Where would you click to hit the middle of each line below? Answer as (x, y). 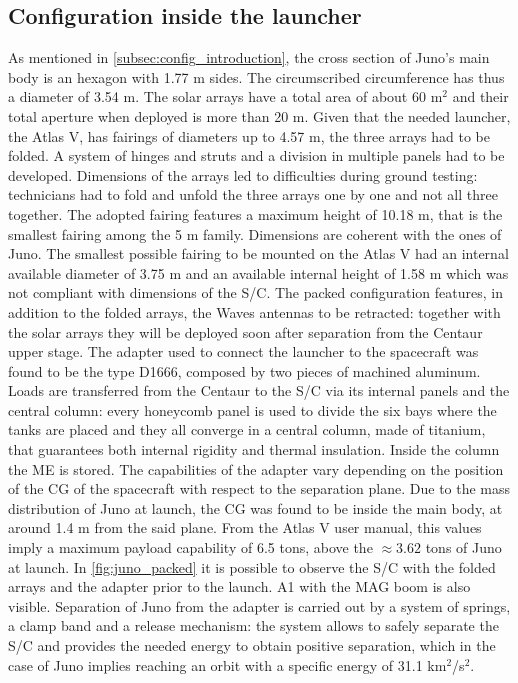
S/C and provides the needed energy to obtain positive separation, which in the (252, 645)
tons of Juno (463, 547)
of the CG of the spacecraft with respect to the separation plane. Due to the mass (259, 488)
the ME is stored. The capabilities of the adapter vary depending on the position (256, 468)
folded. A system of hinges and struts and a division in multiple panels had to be (256, 155)
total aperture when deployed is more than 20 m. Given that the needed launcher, (259, 115)
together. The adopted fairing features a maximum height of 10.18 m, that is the (255, 213)
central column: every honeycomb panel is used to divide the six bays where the (252, 409)
